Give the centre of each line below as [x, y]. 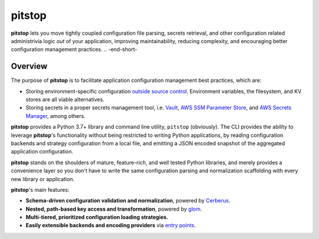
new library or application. [43, 179]
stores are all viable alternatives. [65, 100]
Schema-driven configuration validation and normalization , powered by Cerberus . [128, 201]
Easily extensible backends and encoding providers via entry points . [111, 225]
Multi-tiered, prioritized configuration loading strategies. [97, 217]
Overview [29, 66]
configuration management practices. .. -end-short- [74, 50]
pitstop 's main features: [40, 189]
